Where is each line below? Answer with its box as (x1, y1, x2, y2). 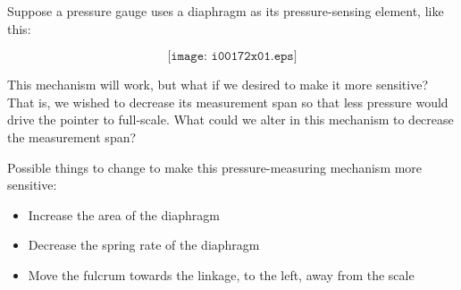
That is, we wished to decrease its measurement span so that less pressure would (7, 92, 448, 111)
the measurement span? (7, 127, 137, 146)
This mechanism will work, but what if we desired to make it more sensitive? (7, 75, 428, 94)
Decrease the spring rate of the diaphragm (28, 235, 260, 254)
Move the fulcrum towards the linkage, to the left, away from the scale (28, 265, 415, 284)
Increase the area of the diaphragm (28, 205, 220, 224)
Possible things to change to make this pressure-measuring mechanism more (7, 158, 423, 176)
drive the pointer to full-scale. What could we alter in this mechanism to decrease (7, 110, 454, 129)
